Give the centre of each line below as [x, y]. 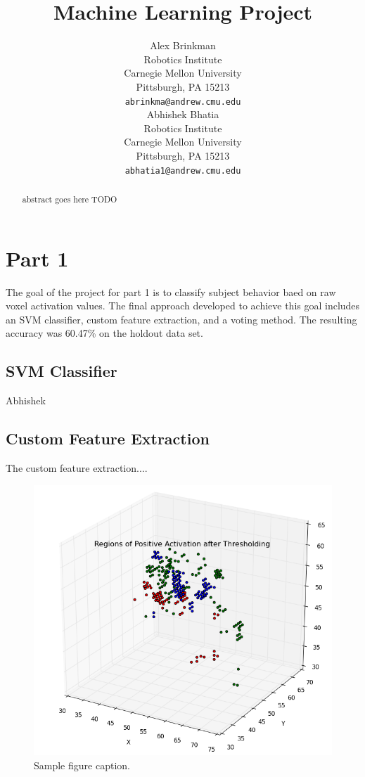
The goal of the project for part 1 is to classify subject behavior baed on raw [171, 291]
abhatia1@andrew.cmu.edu [183, 171]
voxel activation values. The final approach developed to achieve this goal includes [183, 306]
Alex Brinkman [183, 45]
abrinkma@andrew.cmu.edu [183, 102]
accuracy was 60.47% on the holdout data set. [104, 333]
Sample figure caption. [82, 765]
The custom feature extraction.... [77, 467]
